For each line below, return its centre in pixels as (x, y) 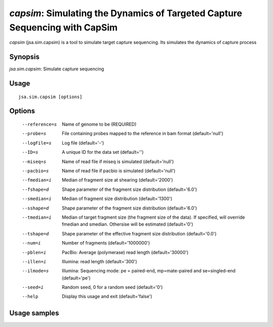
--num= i (32, 243)
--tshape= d (35, 234)
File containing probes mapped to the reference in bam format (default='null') (143, 134)
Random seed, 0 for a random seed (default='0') (112, 287)
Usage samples (34, 313)
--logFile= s (37, 143)
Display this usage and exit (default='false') (107, 297)
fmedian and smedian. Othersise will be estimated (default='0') (127, 224)
